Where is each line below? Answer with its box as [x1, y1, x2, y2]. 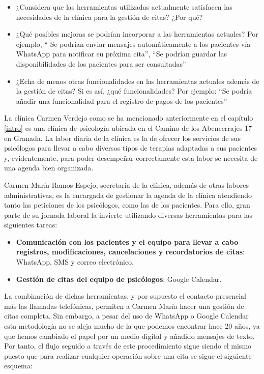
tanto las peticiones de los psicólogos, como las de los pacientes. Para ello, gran [4, 199, 250, 210]
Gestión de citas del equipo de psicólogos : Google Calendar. [16, 273, 222, 284]
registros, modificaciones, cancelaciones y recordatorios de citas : [16, 246, 245, 257]
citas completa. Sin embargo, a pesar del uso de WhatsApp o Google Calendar [4, 310, 249, 321]
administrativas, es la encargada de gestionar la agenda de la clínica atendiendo [4, 189, 252, 200]
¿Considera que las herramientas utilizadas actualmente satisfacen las [16, 2, 232, 12]
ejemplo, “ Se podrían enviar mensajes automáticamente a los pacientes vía [16, 38, 251, 49]
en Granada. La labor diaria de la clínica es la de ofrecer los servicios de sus [4, 132, 241, 143]
